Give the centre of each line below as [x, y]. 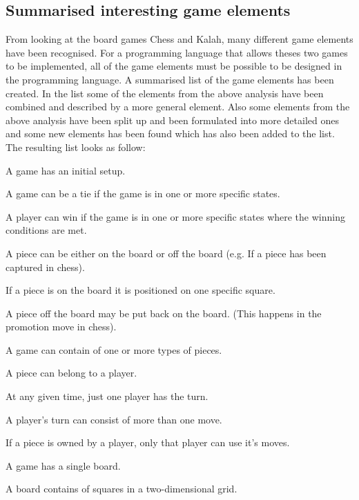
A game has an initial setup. [66, 170]
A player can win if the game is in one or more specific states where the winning [175, 216]
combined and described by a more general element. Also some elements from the [178, 107]
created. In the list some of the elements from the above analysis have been [165, 93]
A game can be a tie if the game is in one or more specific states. [143, 193]
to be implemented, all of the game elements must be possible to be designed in [174, 66]
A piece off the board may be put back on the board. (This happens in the [164, 313]
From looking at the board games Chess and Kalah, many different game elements [179, 39]
